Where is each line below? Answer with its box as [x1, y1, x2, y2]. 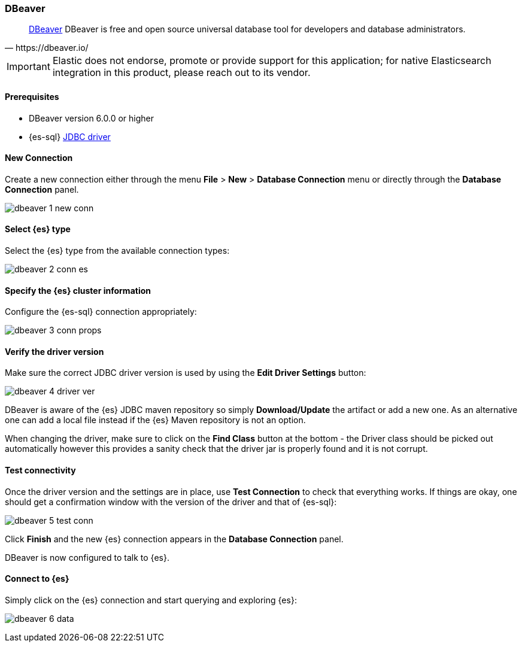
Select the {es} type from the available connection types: [5, 245, 230, 256]
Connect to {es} [5, 573, 69, 584]
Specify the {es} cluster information [5, 285, 151, 296]
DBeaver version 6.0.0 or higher [29, 113, 154, 123]
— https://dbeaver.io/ [5, 42, 89, 53]
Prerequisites [5, 91, 59, 102]
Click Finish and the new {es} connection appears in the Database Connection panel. [5, 533, 344, 544]
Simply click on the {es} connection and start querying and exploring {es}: [5, 594, 297, 605]
